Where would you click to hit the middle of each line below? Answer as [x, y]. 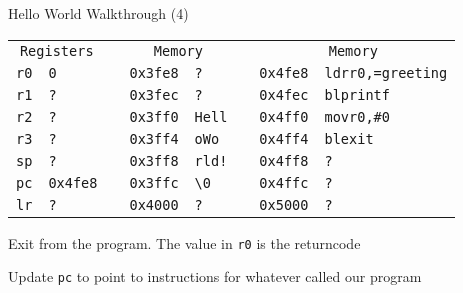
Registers [56, 50]
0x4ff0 [284, 116]
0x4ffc [284, 182]
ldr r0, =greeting [386, 72]
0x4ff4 [284, 138]
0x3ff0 [154, 116]
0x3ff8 [154, 160]
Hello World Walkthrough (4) [98, 13]
